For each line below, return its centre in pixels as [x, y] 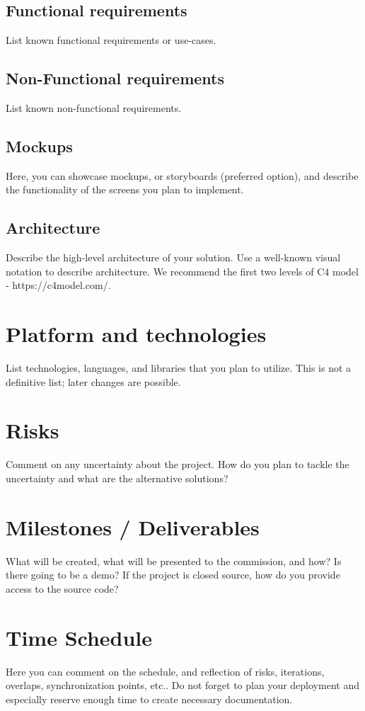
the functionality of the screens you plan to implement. [125, 189]
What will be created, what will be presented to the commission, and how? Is [174, 561]
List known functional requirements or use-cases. [111, 40]
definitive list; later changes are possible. [93, 381]
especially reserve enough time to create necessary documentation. [149, 699]
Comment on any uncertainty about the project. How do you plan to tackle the [178, 464]
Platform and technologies [136, 334]
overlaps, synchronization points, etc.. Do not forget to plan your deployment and [182, 685]
